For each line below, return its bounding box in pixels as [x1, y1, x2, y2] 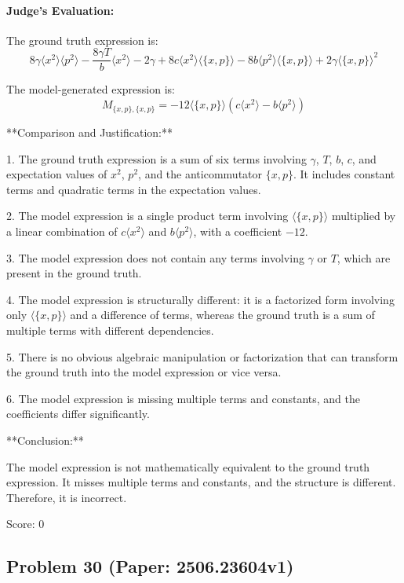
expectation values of [6, 166, 107, 182]
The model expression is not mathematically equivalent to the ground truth [6, 458, 370, 475]
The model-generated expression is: [6, 81, 175, 97]
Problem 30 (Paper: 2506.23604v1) [6, 554, 294, 578]
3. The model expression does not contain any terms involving [6, 249, 304, 266]
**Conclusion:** [6, 431, 84, 448]
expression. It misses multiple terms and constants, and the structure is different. [6, 474, 396, 490]
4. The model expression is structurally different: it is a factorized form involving [6, 291, 395, 307]
